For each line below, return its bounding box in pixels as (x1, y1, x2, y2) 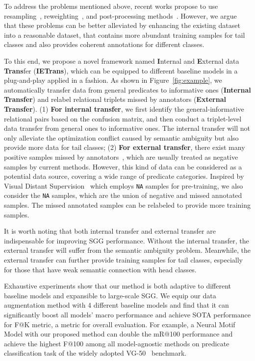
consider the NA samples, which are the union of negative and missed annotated (4, 190, 242, 200)
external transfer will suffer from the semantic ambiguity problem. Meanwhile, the (4, 245, 251, 255)
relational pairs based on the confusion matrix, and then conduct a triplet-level (4, 113, 242, 123)
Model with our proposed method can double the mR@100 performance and (4, 329, 233, 339)
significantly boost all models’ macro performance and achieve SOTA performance (4, 309, 251, 319)
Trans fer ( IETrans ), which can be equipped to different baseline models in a (4, 65, 238, 75)
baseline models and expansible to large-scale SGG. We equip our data (4, 290, 216, 300)
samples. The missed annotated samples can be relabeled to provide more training (4, 200, 251, 210)
